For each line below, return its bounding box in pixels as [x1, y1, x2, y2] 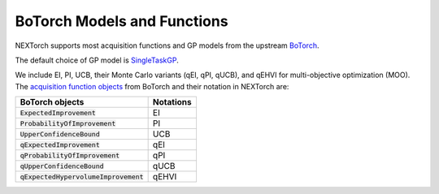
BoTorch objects [20, 97, 85, 108]
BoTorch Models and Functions [15, 12, 228, 30]
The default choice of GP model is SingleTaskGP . [15, 55, 179, 65]
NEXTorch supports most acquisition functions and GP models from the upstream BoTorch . [15, 41, 319, 50]
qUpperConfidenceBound [20, 162, 105, 170]
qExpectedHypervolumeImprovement [20, 172, 144, 181]
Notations [152, 97, 193, 108]
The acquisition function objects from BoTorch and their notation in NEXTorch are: [15, 81, 289, 91]
